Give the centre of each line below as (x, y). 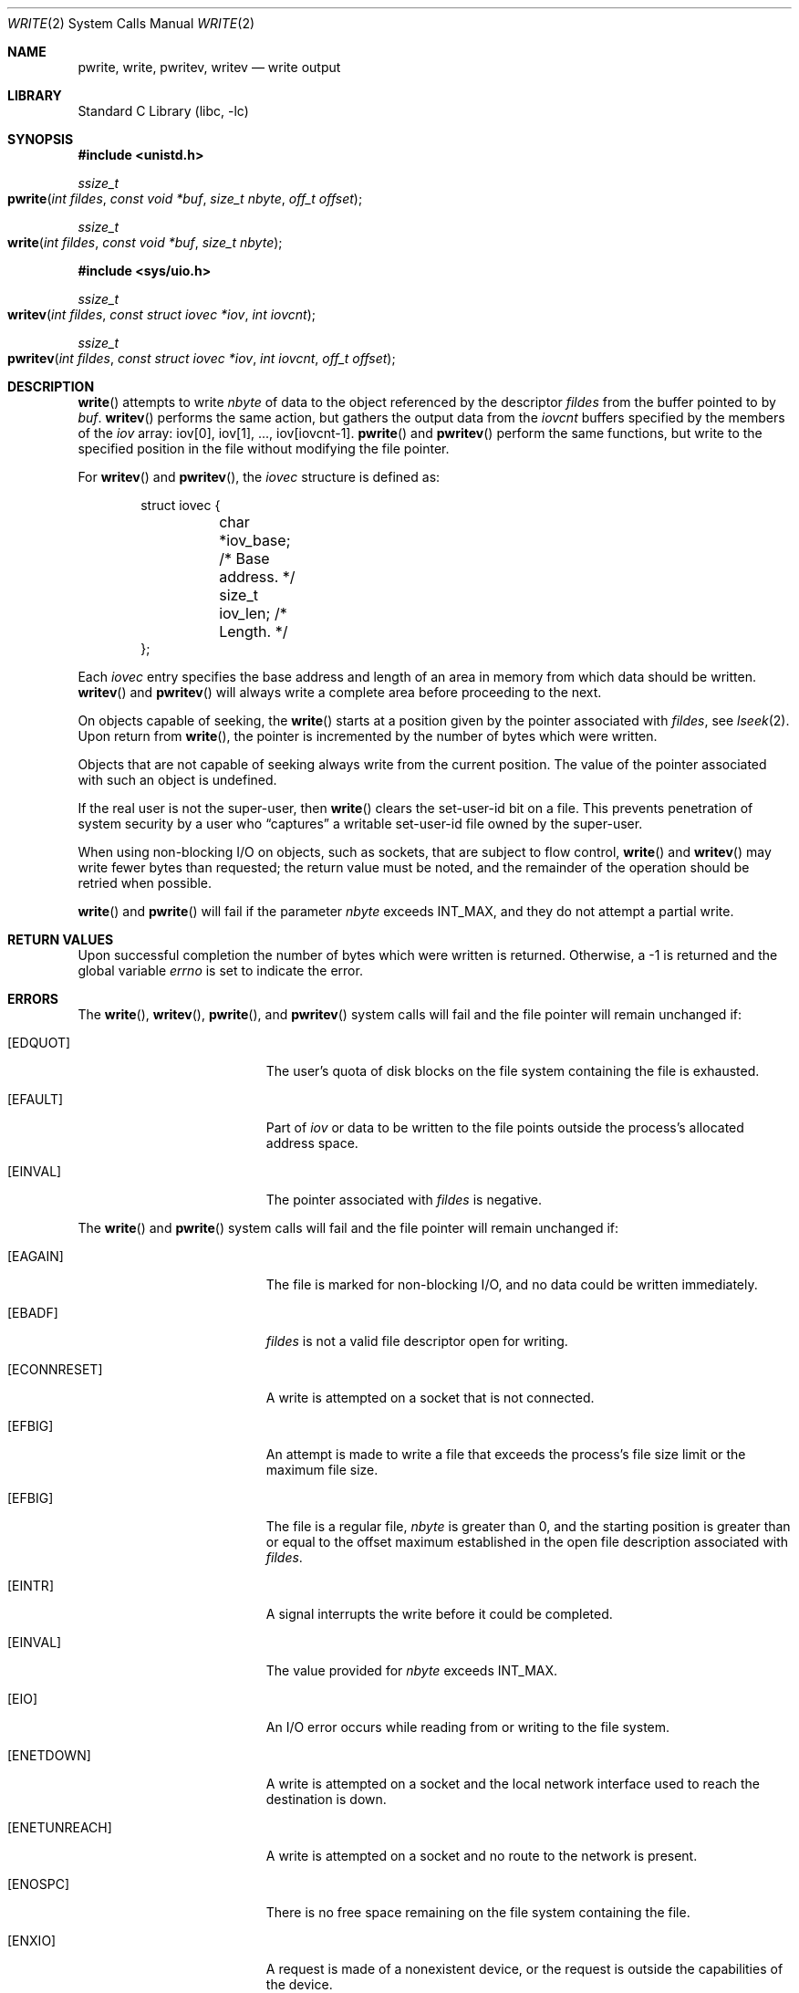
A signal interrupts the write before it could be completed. (439, 1614)
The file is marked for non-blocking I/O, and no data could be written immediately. (512, 1284)
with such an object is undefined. (177, 780)
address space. (312, 1143)
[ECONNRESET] (55, 1369)
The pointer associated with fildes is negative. (404, 1200)
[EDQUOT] (39, 1043)
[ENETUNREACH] (60, 1827)
